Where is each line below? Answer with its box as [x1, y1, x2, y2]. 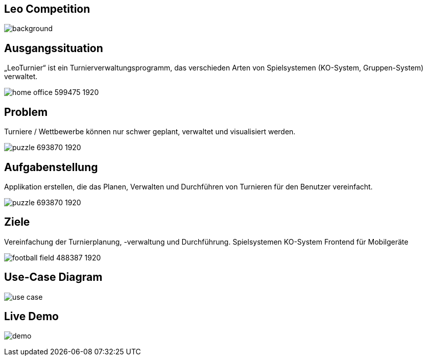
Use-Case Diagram [4, 271, 103, 284]
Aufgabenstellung [4, 160, 98, 174]
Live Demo [4, 310, 59, 323]
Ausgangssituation [4, 41, 103, 55]
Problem [4, 105, 48, 118]
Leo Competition [4, 3, 90, 15]
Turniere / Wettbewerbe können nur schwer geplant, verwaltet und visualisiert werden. [4, 127, 296, 136]
